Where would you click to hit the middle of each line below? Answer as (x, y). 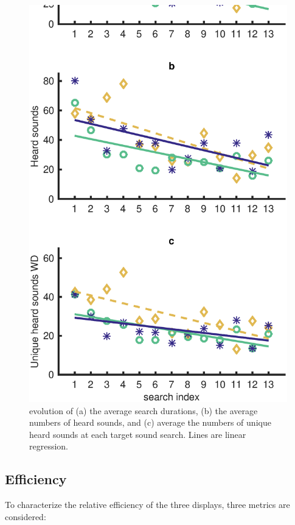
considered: (26, 516)
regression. (49, 446)
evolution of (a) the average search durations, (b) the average (144, 410)
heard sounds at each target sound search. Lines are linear (138, 434)
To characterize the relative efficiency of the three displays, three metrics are (147, 505)
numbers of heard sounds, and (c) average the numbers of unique (150, 422)
